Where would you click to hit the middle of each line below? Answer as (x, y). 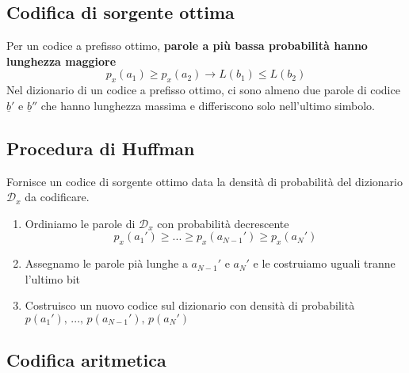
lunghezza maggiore (61, 61)
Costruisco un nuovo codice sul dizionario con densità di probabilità (190, 305)
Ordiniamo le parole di (80, 223)
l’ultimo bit (53, 278)
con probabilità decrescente (223, 223)
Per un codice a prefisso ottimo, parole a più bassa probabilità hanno (187, 46)
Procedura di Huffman (101, 148)
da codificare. (57, 197)
